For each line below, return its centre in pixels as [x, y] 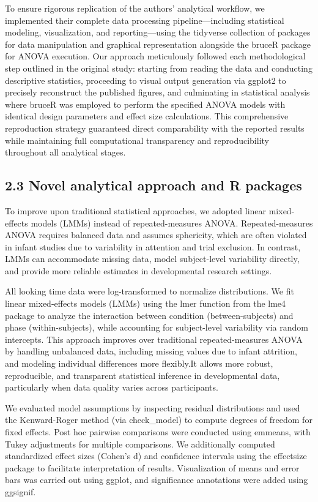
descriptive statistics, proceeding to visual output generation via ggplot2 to [146, 80]
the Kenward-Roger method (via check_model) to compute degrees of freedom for [159, 420]
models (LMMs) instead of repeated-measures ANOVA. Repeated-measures [172, 223]
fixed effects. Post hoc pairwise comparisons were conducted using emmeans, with [158, 432]
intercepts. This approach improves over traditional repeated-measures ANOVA [154, 339]
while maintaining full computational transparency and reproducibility [137, 140]
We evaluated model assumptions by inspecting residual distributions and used [153, 407]
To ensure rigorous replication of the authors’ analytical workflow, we [135, 8]
